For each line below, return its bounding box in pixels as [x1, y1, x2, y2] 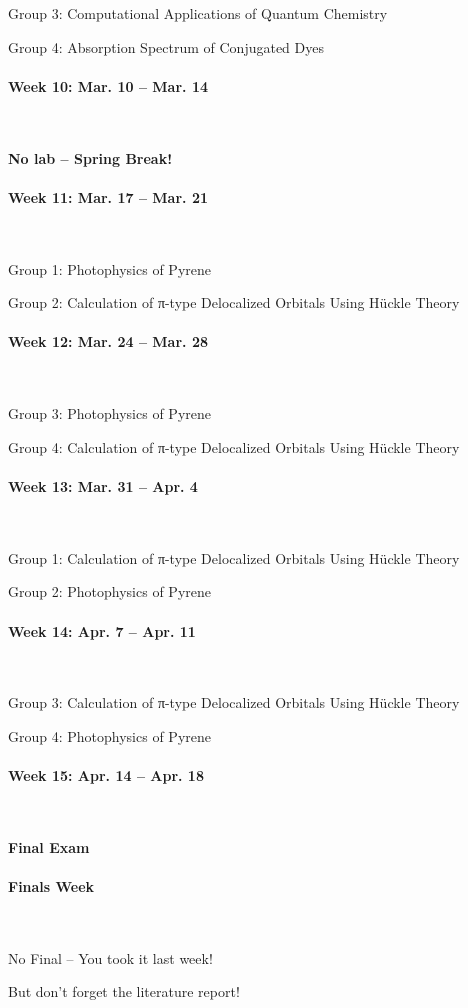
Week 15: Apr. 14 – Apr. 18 [8, 765, 204, 786]
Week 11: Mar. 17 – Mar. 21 [8, 186, 208, 207]
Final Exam [8, 836, 90, 857]
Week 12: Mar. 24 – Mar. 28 [8, 331, 208, 352]
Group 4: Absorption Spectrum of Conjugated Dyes [8, 36, 324, 57]
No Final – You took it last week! [8, 947, 213, 968]
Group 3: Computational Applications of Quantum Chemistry [8, 3, 388, 23]
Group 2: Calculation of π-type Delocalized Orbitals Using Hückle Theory [8, 292, 460, 313]
